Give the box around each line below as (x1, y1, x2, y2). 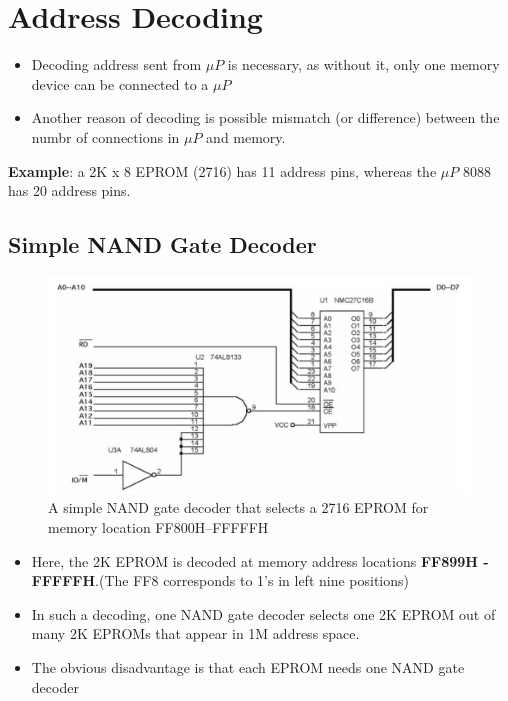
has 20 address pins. (8, 180, 131, 201)
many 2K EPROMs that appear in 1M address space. (31, 623, 360, 644)
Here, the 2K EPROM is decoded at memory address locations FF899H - (31, 550, 489, 571)
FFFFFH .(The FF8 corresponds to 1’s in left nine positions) (31, 570, 409, 591)
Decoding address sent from (31, 54, 202, 75)
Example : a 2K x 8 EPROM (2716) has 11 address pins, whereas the (8, 160, 437, 181)
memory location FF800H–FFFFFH (48, 517, 269, 538)
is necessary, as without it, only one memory (227, 54, 500, 75)
